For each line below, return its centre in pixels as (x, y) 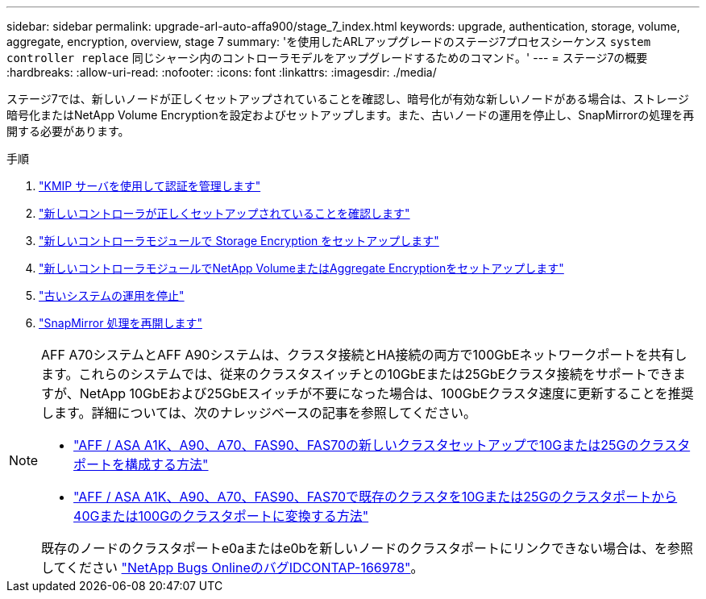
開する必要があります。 (68, 131)
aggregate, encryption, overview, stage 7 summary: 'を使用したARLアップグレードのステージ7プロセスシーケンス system (329, 42)
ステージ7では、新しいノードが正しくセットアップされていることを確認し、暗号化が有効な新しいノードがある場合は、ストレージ (348, 99)
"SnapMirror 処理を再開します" (120, 323)
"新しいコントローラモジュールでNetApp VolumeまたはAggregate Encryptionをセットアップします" (301, 268)
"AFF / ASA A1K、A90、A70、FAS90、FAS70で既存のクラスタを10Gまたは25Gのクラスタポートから (376, 497)
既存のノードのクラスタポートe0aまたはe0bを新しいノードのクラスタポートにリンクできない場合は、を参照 (368, 548)
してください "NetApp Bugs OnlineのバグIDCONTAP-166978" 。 (233, 568)
